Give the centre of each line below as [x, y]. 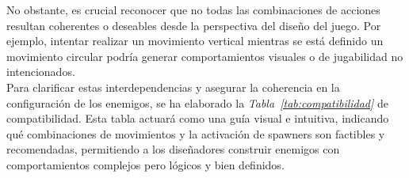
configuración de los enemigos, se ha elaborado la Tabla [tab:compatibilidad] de [197, 102]
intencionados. [41, 72]
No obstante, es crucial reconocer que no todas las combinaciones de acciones [193, 9]
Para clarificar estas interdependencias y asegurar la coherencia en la [173, 87]
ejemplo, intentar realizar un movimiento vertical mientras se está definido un [195, 41]
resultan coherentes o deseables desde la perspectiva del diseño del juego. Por [194, 25]
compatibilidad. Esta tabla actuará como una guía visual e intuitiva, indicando [198, 118]
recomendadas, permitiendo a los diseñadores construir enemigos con [173, 149]
